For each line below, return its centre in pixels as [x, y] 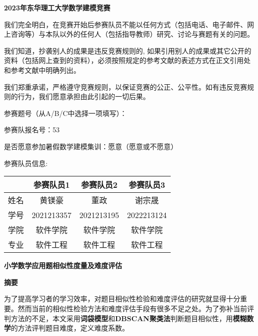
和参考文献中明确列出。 [42, 70]
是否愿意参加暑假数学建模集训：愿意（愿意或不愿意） [91, 146]
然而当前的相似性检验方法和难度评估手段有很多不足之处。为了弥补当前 [132, 308]
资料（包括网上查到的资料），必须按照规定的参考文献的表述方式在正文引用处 [127, 60]
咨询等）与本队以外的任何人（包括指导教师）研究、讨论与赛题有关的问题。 [132, 34]
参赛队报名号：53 [32, 130]
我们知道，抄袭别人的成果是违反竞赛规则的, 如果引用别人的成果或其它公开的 [128, 50]
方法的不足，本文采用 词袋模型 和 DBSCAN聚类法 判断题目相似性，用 [122, 318]
